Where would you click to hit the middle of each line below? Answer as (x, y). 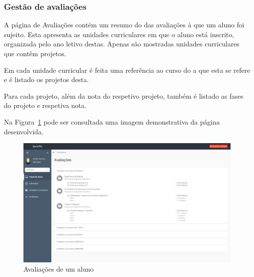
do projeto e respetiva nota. (45, 105)
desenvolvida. (24, 131)
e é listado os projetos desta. (46, 79)
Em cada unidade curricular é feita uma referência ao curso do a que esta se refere (127, 70)
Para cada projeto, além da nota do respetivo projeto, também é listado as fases (124, 96)
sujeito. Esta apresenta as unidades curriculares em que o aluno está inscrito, (119, 34)
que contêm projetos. (35, 53)
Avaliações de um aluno (59, 269)
